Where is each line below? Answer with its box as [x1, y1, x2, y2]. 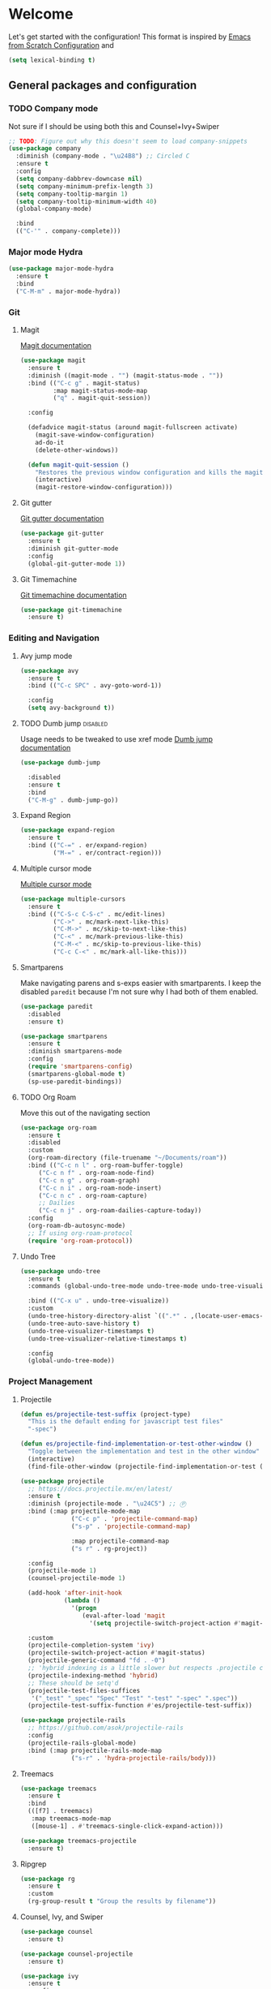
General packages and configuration [8, 79, 197, 93]
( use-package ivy [19, 1972, 79, 1980]
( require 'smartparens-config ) [28, 1062, 133, 1071]
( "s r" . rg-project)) [71, 1544, 148, 1552]
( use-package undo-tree [19, 1267, 101, 1275]
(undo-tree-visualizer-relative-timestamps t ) [28, 1334, 188, 1343]
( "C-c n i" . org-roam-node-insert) [38, 1184, 162, 1192]
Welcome [8, 5, 74, 24]
